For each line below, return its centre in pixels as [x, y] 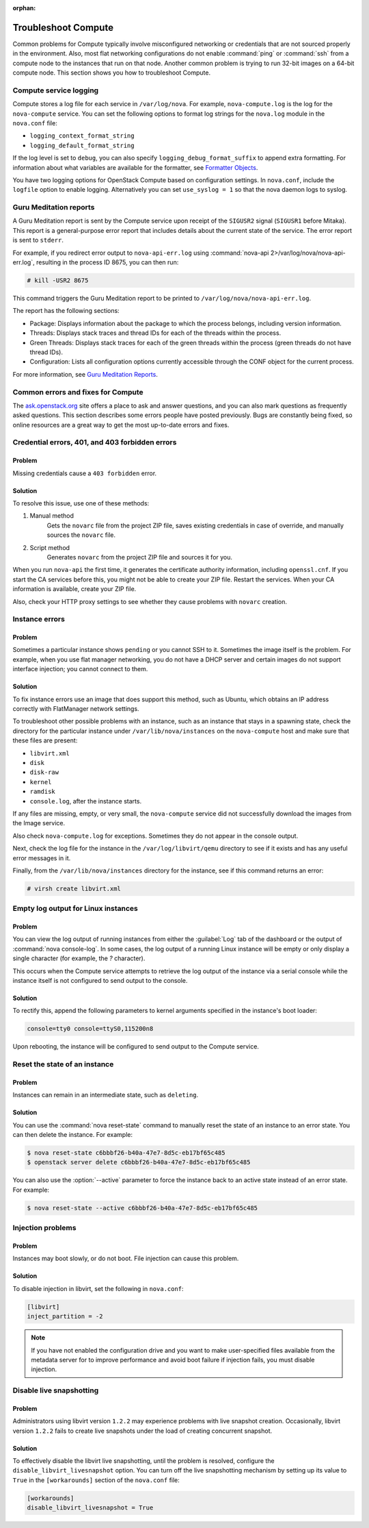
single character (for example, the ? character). [79, 958]
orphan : [24, 8]
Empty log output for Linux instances [75, 909]
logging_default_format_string [82, 145]
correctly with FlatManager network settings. [76, 709]
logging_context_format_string [82, 136]
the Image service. [39, 823]
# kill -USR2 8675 [58, 280]
